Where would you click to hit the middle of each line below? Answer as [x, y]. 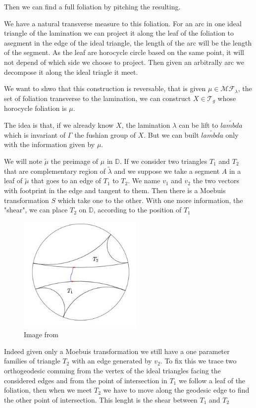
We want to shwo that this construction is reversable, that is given [105, 88]
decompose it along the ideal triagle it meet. [71, 72]
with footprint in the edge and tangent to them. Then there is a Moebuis [115, 190]
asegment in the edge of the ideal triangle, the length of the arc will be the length [128, 42]
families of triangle [32, 361]
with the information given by [50, 144]
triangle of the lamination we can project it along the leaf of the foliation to [119, 33]
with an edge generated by [112, 361]
